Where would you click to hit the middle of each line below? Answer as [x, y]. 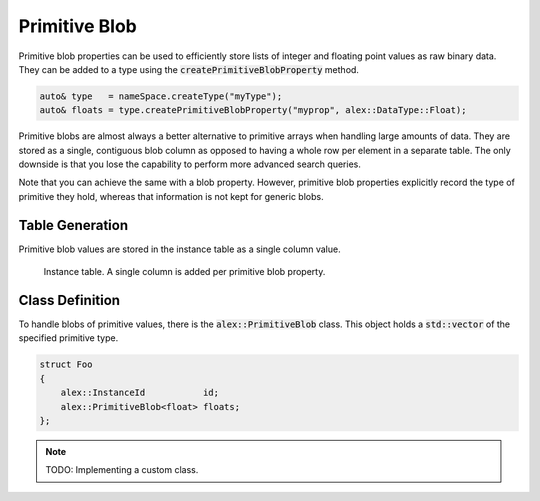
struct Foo [66, 364]
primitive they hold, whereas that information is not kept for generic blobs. [171, 196]
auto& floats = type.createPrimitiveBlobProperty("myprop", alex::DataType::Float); [253, 110]
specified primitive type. [68, 338]
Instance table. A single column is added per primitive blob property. [184, 272]
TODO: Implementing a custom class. [122, 470]
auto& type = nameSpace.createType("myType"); [161, 96]
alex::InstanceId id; [140, 393]
